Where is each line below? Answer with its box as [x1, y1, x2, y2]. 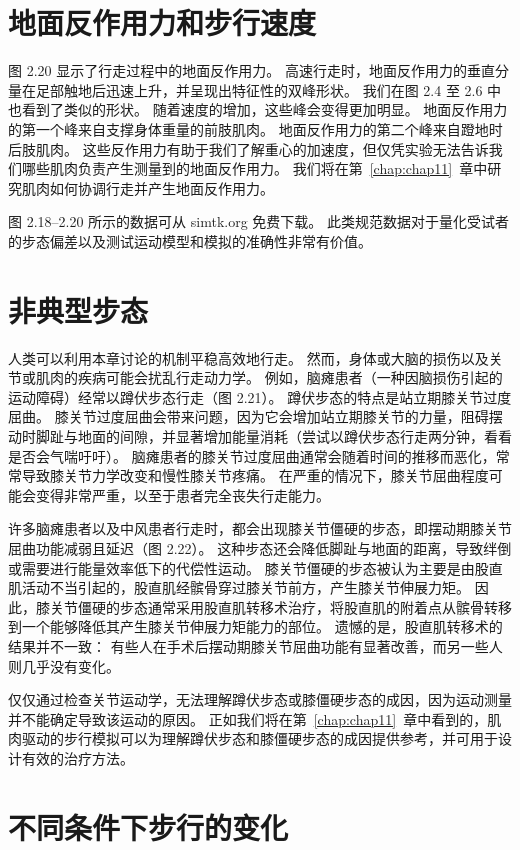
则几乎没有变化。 [8, 655, 120, 676]
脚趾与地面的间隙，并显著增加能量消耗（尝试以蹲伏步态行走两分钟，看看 [35, 425, 512, 446]
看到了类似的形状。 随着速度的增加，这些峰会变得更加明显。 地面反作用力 [21, 99, 508, 120]
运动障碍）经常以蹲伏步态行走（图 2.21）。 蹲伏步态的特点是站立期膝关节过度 [8, 386, 512, 407]
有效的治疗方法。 [21, 747, 134, 768]
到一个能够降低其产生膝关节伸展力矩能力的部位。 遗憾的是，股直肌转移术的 [8, 616, 503, 637]
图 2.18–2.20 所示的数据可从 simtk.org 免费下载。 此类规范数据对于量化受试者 [8, 211, 509, 232]
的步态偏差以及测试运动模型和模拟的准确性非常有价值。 [8, 230, 372, 251]
